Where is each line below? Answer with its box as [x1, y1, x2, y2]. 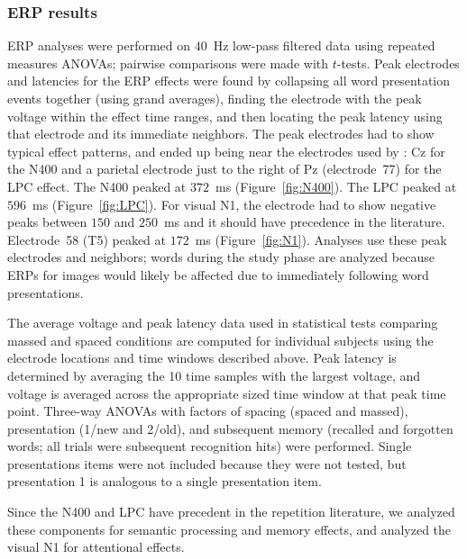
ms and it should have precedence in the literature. [163, 212, 445, 231]
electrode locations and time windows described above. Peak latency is [7, 348, 397, 367]
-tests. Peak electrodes [336, 53, 460, 72]
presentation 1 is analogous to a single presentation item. [7, 472, 322, 491]
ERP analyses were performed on [7, 36, 191, 55]
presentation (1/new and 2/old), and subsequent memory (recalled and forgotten [7, 419, 453, 437]
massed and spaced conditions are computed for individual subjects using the [7, 330, 434, 349]
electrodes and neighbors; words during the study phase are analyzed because [7, 248, 435, 266]
